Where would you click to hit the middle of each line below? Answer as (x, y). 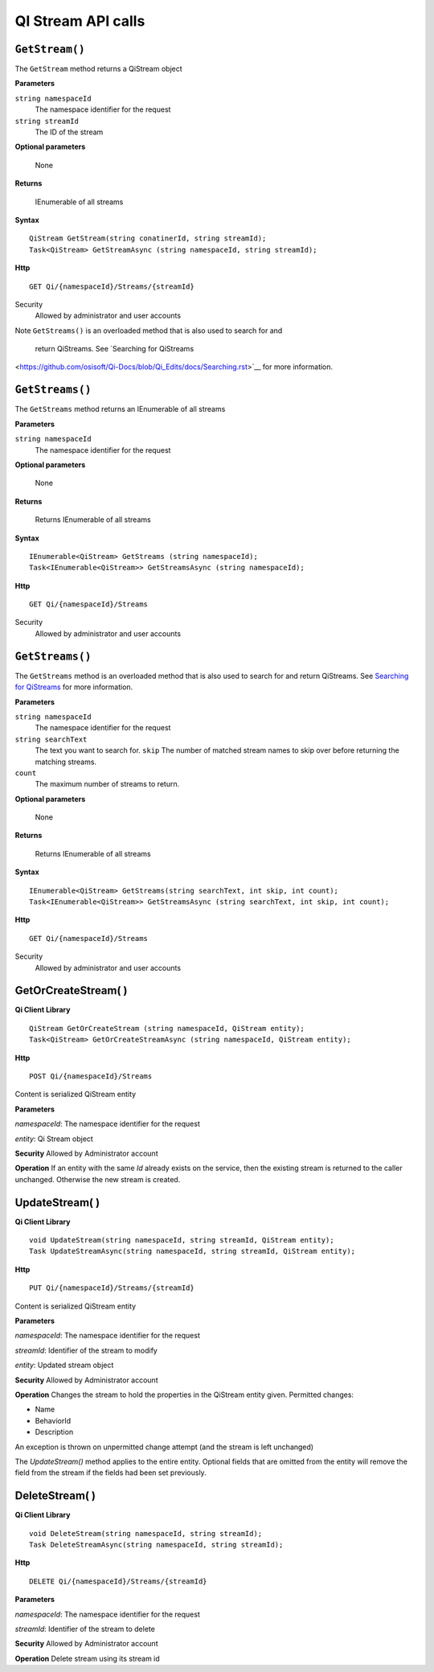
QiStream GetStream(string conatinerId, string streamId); (148, 238)
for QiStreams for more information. (74, 687)
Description (54, 1432)
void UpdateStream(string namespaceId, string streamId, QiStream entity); (182, 1240)
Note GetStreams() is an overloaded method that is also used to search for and (149, 331)
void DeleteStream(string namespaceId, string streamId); (146, 1533)
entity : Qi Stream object (54, 1139)
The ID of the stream (69, 132)
